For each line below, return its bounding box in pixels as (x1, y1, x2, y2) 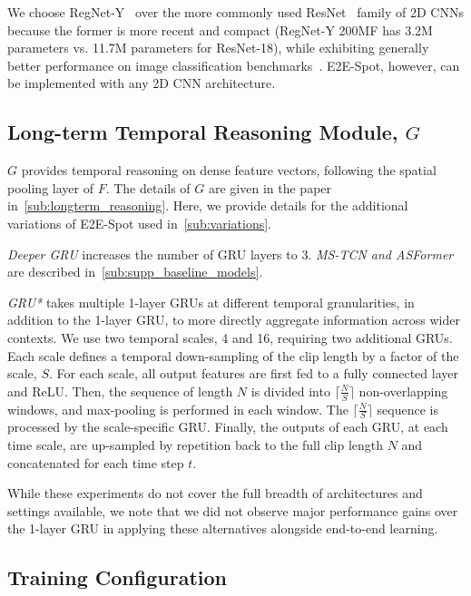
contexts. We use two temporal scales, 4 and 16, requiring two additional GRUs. (7, 327, 453, 347)
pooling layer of (7, 178, 93, 197)
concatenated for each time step (7, 453, 184, 472)
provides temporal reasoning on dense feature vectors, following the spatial (21, 161, 437, 180)
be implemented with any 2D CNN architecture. (7, 73, 276, 93)
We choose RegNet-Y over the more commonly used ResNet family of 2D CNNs (7, 3, 464, 21)
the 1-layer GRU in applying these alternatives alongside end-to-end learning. (7, 519, 438, 538)
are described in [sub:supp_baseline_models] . (7, 262, 263, 281)
